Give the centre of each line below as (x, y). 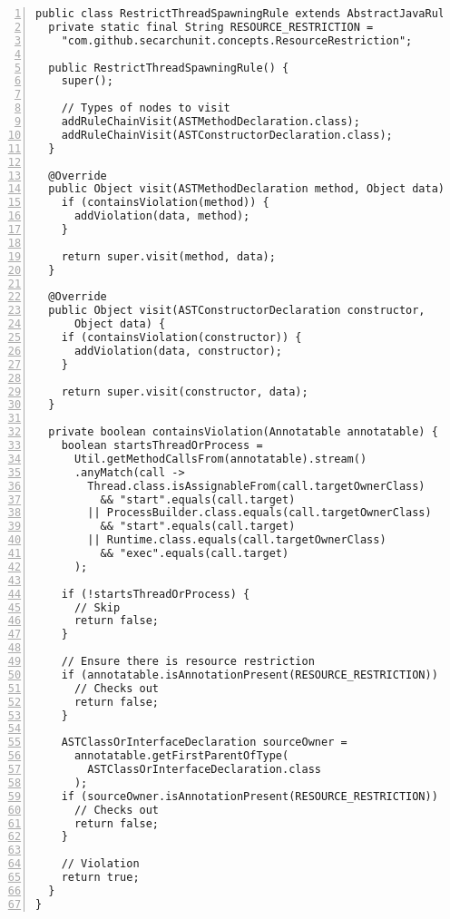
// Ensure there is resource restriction (188, 661)
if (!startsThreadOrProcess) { (156, 594)
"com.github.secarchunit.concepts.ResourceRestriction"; (237, 40)
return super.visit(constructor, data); (185, 391)
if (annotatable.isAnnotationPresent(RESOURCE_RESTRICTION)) (249, 675)
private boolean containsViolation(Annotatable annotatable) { (243, 432)
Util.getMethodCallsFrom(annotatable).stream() (220, 459)
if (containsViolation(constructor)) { (181, 337)
